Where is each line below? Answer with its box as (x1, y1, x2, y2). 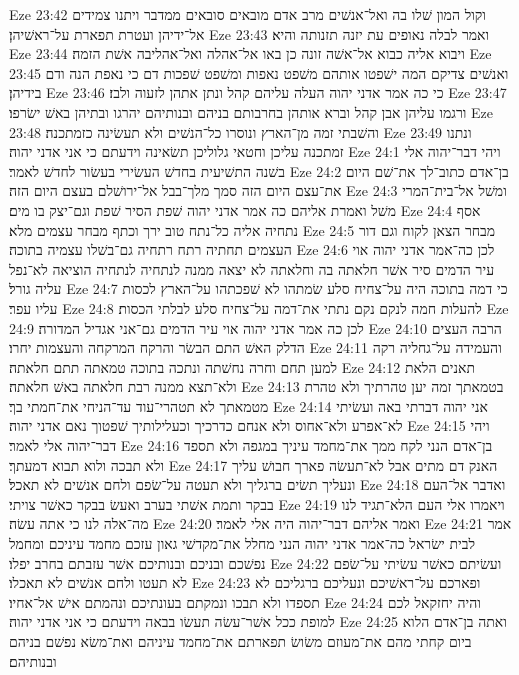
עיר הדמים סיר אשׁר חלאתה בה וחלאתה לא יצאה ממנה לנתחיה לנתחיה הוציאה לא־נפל (9, 258, 495, 279)
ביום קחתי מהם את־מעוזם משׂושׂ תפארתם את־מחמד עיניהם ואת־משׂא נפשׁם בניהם (9, 631, 472, 651)
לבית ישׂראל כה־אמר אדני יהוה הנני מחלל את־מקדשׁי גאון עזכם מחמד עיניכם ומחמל (9, 533, 475, 554)
